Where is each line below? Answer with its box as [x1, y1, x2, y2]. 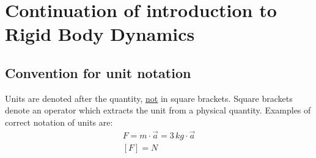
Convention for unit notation [5, 63, 191, 82]
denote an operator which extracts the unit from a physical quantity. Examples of [5, 104, 311, 117]
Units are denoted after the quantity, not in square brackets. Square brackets [5, 92, 293, 104]
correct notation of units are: [5, 115, 113, 128]
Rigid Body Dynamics [5, 21, 195, 46]
